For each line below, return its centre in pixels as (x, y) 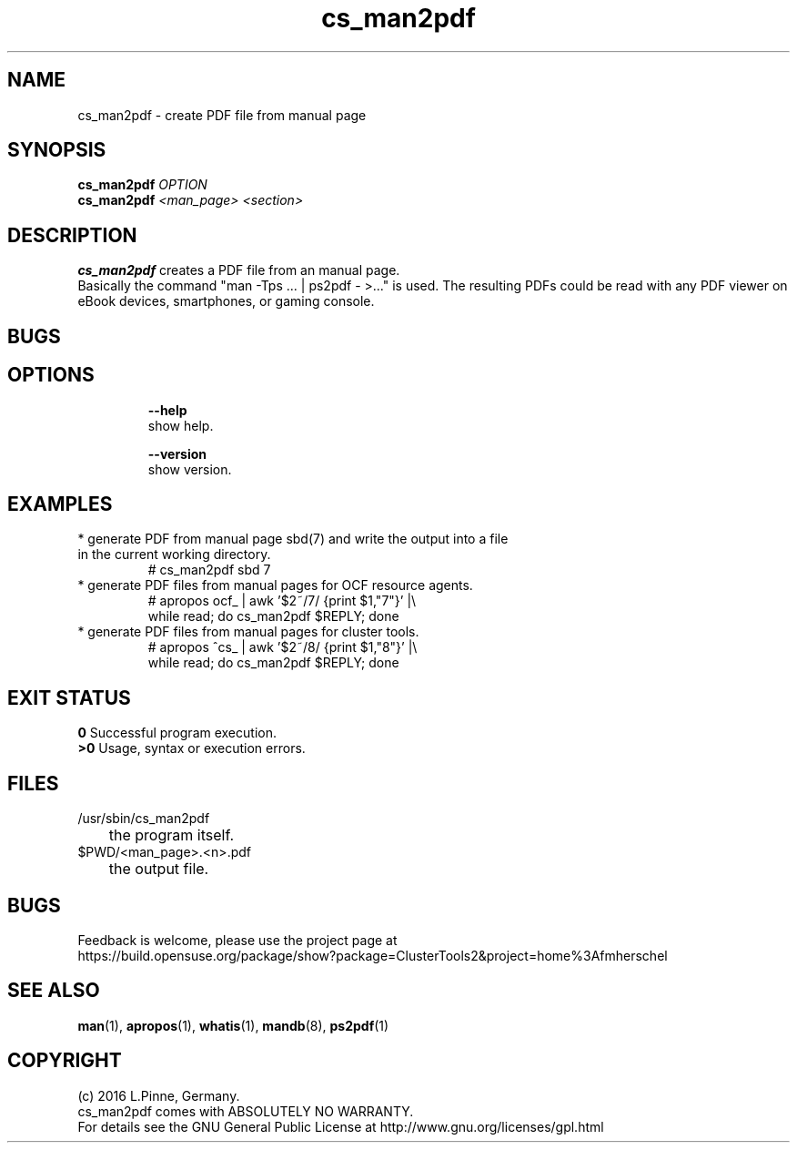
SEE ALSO (54, 991)
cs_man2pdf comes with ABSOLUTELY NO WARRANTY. (246, 1111)
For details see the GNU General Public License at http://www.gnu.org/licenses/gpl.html (341, 1126)
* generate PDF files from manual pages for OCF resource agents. (275, 585)
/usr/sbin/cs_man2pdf (144, 819)
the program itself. (172, 835)
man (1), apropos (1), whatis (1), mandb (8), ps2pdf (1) (233, 1025)
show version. (190, 469)
